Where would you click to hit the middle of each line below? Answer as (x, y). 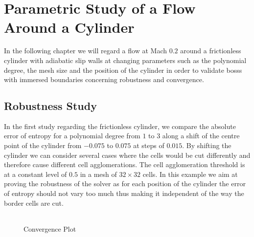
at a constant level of (35, 174)
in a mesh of (98, 174)
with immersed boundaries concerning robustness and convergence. (104, 79)
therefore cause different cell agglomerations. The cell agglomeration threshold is (125, 164)
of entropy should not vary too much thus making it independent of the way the (124, 193)
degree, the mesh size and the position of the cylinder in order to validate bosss (123, 70)
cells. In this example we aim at (190, 174)
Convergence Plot (50, 228)
